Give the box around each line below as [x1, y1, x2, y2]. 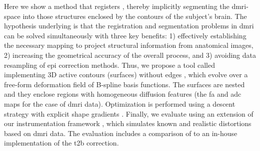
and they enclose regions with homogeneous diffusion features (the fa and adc [4, 89, 241, 99]
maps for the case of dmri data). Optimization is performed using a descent [4, 98, 235, 109]
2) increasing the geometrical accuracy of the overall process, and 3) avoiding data [4, 49, 256, 60]
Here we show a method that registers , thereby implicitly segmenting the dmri [4, 1, 246, 11]
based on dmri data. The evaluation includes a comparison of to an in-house [4, 128, 237, 138]
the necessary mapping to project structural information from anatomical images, [4, 40, 253, 50]
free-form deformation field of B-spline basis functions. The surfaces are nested [4, 79, 245, 89]
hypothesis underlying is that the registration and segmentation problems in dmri [4, 20, 254, 31]
